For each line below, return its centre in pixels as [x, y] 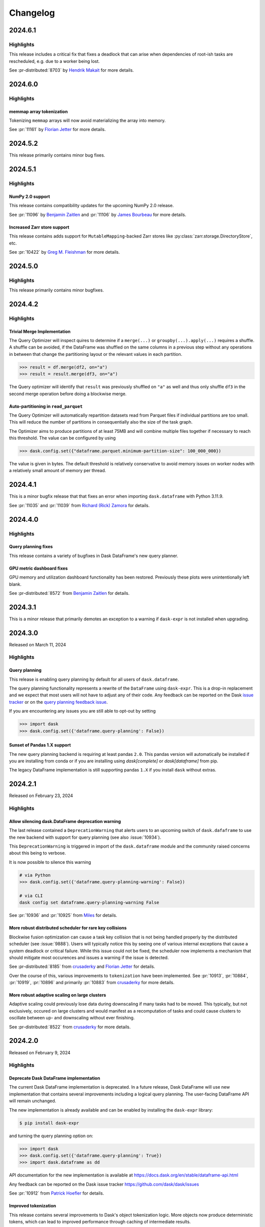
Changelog [32, 13]
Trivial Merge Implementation [40, 331]
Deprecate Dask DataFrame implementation [55, 1078]
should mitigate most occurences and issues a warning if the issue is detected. [89, 958]
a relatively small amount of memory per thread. [58, 471]
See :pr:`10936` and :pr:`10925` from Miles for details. [63, 915]
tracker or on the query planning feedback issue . [58, 702]
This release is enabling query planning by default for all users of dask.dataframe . [94, 679]
